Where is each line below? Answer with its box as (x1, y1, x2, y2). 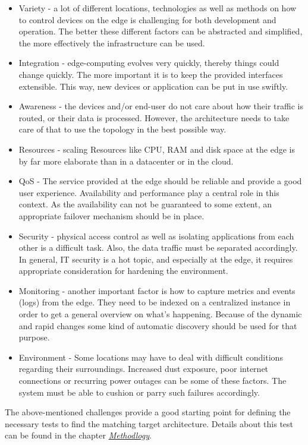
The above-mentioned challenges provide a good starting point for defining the (5, 406, 291, 418)
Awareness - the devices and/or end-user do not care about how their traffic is (18, 100, 303, 112)
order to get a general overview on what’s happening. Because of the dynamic (18, 308, 302, 320)
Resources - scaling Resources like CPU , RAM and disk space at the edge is (18, 143, 296, 155)
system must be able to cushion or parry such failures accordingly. (18, 386, 260, 398)
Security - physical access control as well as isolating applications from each (18, 229, 294, 242)
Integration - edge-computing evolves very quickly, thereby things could (18, 56, 279, 69)
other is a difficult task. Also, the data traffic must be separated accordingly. (18, 241, 298, 254)
